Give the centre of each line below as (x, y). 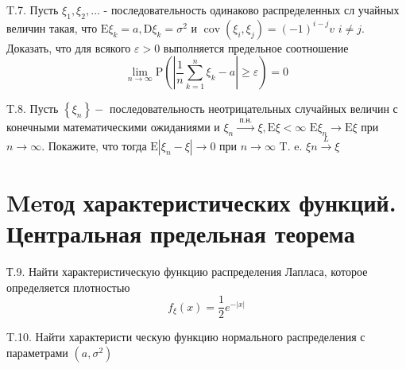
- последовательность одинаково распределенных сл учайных (251, 10)
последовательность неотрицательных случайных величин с (253, 109)
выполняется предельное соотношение (256, 47)
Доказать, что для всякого (69, 47)
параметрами (37, 352)
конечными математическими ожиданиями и (113, 127)
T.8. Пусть (33, 109)
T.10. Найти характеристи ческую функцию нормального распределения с (186, 337)
